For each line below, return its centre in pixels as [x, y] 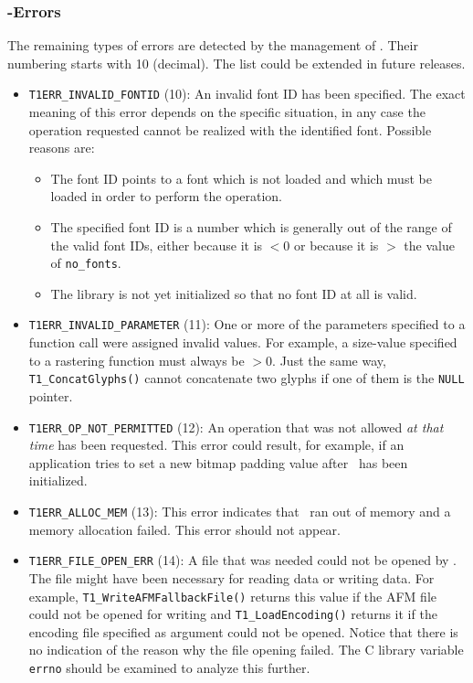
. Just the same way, [329, 360]
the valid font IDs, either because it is [157, 245]
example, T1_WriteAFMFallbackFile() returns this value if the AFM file [232, 596]
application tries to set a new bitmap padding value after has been [218, 462]
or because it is [336, 245]
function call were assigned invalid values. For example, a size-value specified [243, 342]
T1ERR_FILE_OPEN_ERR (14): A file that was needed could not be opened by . [243, 560]
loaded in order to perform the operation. [166, 196]
